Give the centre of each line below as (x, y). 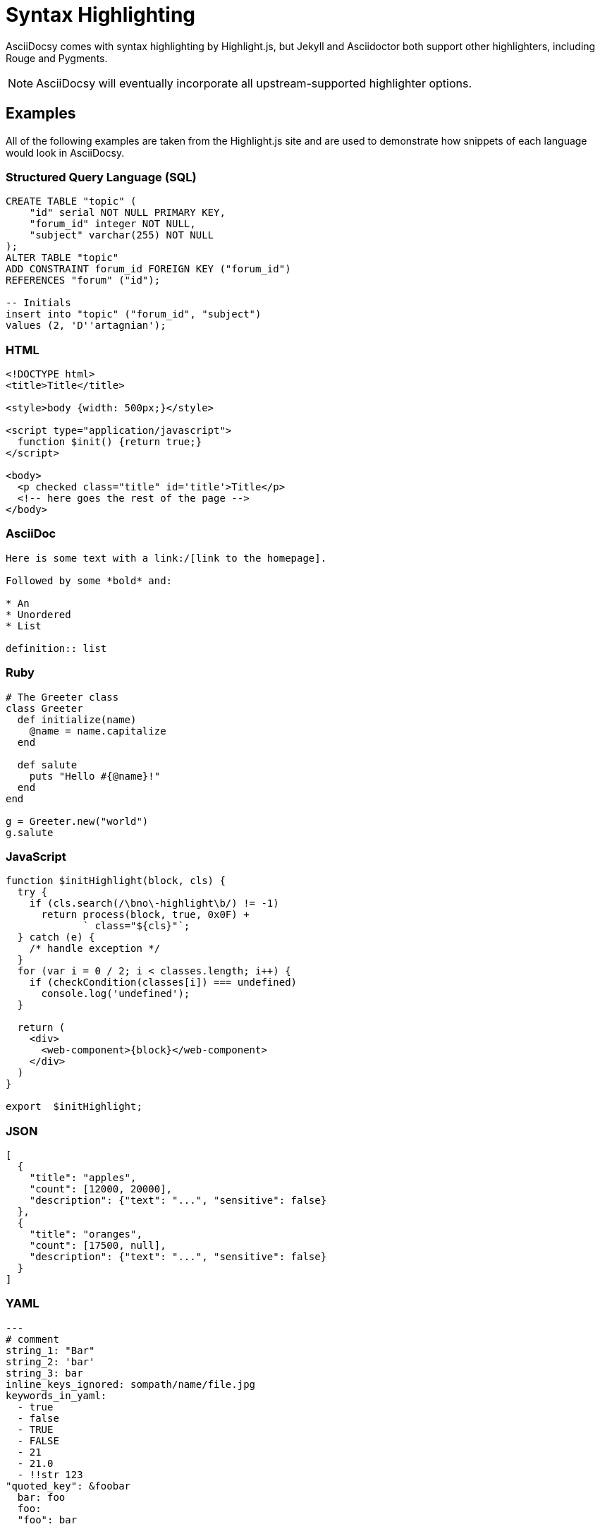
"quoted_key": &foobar (68, 1486)
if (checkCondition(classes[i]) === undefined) (163, 983)
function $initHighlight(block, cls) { (116, 881)
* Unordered (38, 614)
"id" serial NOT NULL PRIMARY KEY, (127, 213)
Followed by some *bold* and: (89, 580)
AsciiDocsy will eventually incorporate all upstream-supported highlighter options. (254, 83)
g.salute (30, 832)
